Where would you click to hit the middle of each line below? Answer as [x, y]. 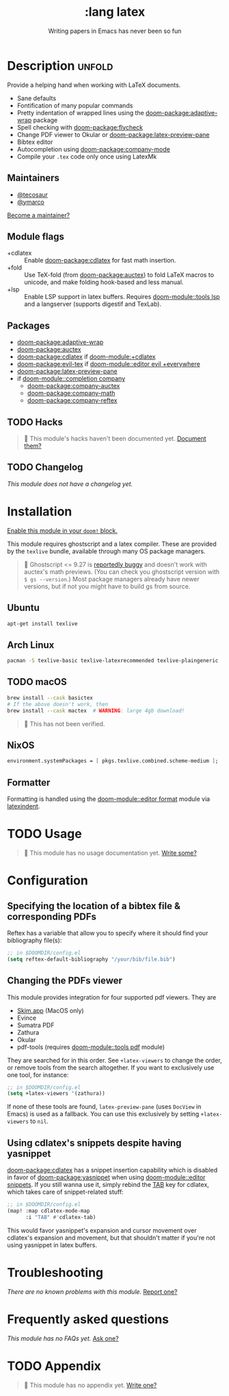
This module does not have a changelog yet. [70, 483]
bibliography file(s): [35, 940]
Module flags [36, 236]
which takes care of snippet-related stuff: [66, 1192]
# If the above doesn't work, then [58, 704]
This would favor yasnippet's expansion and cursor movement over [102, 1230]
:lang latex [115, 12]
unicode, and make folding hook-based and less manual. [104, 282]
